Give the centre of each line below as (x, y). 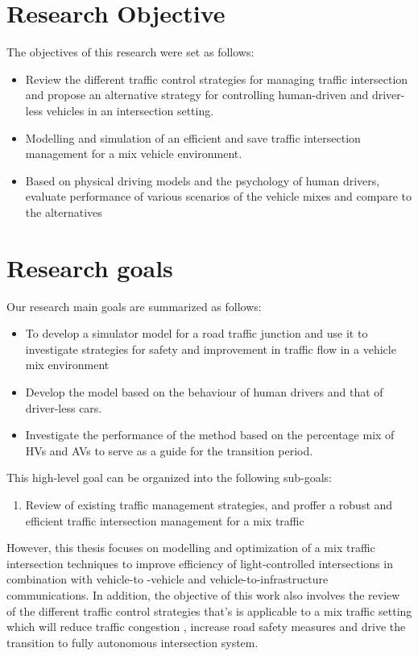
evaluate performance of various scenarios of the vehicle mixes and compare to (218, 196)
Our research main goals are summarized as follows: (134, 306)
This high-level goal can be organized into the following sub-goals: (169, 477)
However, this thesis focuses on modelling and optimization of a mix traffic (191, 548)
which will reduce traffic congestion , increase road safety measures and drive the (206, 627)
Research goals (90, 267)
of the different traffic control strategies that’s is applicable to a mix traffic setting (209, 610)
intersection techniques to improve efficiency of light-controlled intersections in (200, 563)
